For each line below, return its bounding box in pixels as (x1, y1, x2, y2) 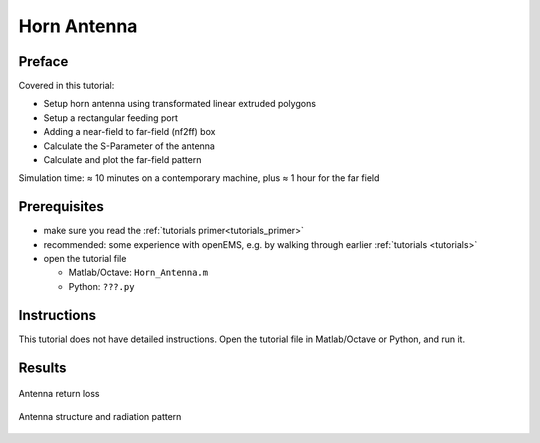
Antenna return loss (18, 388, 100, 400)
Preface (18, 53, 69, 70)
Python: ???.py (68, 280, 135, 292)
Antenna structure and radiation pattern (18, 410, 182, 422)
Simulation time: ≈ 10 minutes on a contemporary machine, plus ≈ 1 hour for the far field (18, 172, 380, 184)
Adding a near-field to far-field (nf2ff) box (43, 126, 216, 138)
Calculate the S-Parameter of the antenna (43, 140, 215, 152)
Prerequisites (18, 198, 104, 215)
